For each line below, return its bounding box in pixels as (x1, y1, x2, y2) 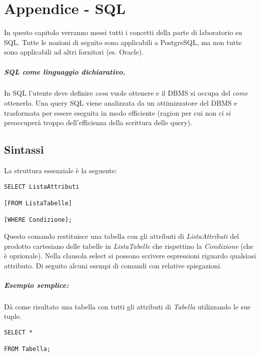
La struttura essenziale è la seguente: (4, 165, 117, 176)
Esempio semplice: (4, 279, 69, 290)
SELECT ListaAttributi (4, 183, 79, 190)
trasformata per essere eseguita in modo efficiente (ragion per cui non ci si (4, 107, 231, 118)
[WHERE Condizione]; (4, 216, 72, 224)
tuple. (4, 311, 22, 321)
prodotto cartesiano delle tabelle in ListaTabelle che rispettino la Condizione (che (4, 240, 253, 251)
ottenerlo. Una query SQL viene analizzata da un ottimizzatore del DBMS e (4, 98, 237, 108)
